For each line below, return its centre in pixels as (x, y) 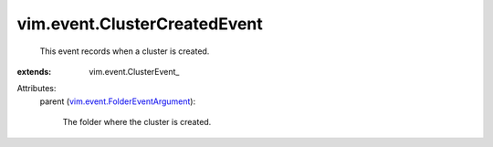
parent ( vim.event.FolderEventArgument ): (118, 101)
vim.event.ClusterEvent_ (134, 71)
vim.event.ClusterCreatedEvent (140, 24)
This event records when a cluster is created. (125, 51)
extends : (34, 71)
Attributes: (37, 89)
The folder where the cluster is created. (137, 122)
